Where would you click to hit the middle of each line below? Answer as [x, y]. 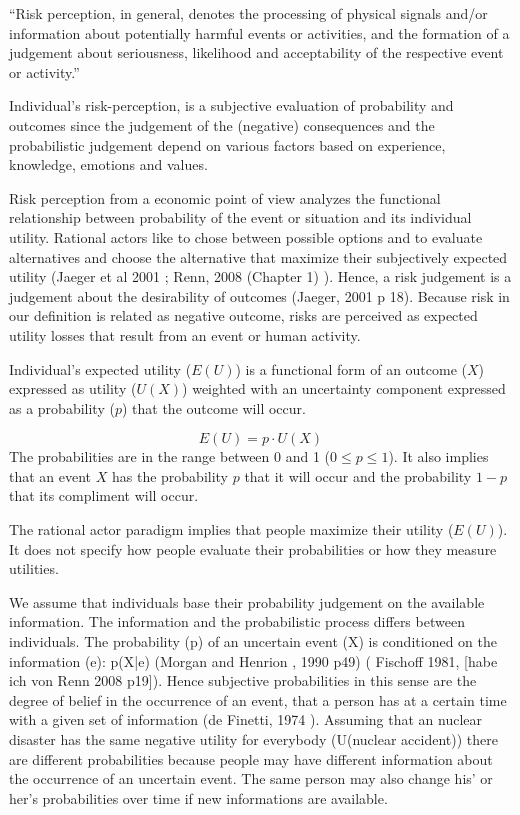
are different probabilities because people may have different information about [251, 758]
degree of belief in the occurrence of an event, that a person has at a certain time [258, 699]
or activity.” [44, 71]
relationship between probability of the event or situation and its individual [240, 217]
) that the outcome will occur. [213, 407]
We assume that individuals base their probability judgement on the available [247, 601]
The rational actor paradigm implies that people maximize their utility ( [231, 529]
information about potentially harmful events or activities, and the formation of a [259, 32]
